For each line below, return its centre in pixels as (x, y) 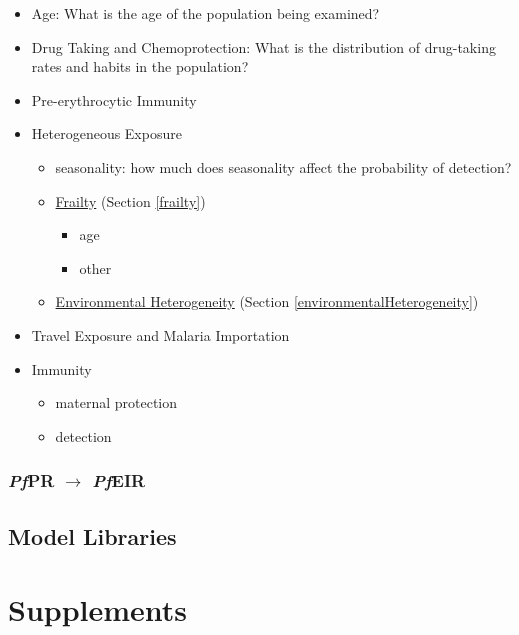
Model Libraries (92, 535)
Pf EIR (119, 480)
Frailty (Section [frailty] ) (130, 200)
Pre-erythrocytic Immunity (114, 99)
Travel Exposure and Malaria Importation (160, 334)
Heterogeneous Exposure (106, 133)
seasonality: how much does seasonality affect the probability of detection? (283, 166)
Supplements (98, 609)
